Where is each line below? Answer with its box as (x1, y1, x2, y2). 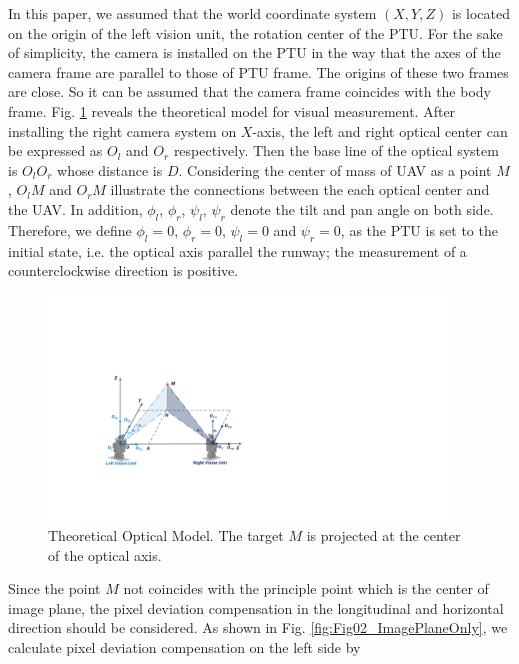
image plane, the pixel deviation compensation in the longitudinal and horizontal (8, 597, 504, 618)
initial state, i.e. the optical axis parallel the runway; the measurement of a (8, 240, 467, 261)
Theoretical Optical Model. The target (48, 525, 284, 546)
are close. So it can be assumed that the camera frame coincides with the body (8, 81, 491, 102)
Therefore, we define (8, 219, 132, 240)
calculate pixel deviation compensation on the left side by (8, 637, 361, 658)
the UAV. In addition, (8, 198, 143, 219)
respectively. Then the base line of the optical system (173, 140, 499, 161)
